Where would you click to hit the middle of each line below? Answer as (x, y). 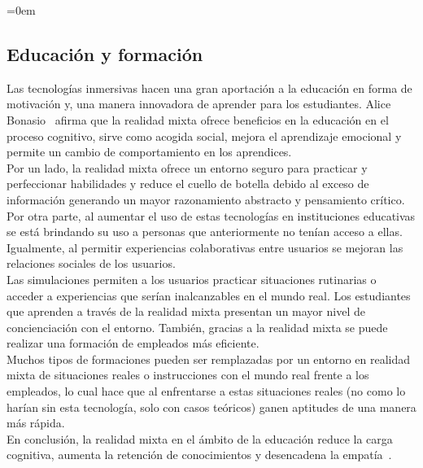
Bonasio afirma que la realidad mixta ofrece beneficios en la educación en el (198, 119)
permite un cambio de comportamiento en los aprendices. (149, 152)
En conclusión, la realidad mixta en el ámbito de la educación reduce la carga (200, 438)
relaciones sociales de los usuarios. (91, 263)
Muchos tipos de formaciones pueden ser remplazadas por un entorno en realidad (209, 359)
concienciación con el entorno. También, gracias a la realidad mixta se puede (197, 327)
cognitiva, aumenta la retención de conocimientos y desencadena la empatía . (199, 455)
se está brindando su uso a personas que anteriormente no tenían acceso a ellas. (205, 232)
